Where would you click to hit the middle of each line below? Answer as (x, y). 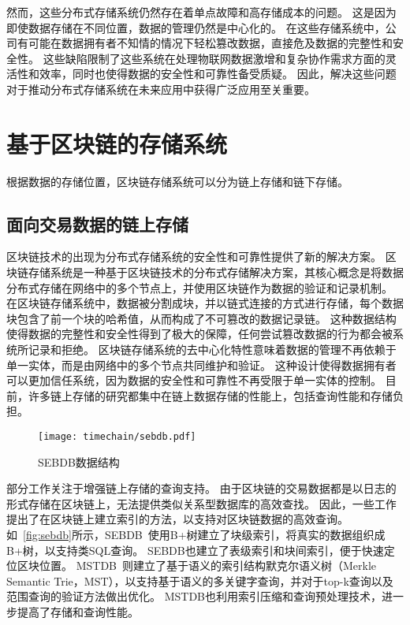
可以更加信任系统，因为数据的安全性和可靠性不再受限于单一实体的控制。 (194, 380)
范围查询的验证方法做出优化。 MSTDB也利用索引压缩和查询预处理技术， (194, 596)
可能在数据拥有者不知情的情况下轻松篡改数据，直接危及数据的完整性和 (210, 43)
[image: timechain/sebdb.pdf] (117, 437)
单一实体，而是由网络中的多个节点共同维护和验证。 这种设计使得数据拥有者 (201, 365)
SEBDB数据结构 (79, 461)
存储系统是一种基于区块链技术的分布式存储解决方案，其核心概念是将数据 (216, 272)
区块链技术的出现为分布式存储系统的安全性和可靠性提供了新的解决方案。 (194, 257)
